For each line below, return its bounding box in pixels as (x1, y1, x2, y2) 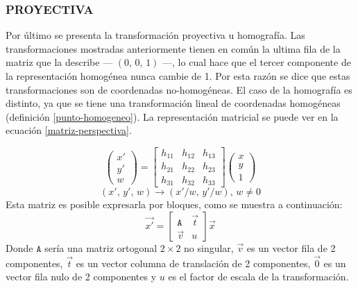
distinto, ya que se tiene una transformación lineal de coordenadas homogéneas (6, 96, 341, 110)
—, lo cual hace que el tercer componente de (162, 55, 351, 69)
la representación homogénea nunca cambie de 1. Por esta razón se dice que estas (6, 69, 350, 83)
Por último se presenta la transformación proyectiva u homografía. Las (6, 28, 305, 42)
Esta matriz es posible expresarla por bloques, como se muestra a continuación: (6, 197, 343, 212)
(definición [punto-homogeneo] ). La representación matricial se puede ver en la (6, 109, 339, 124)
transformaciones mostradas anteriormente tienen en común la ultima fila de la (6, 41, 341, 56)
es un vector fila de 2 (246, 241, 336, 255)
